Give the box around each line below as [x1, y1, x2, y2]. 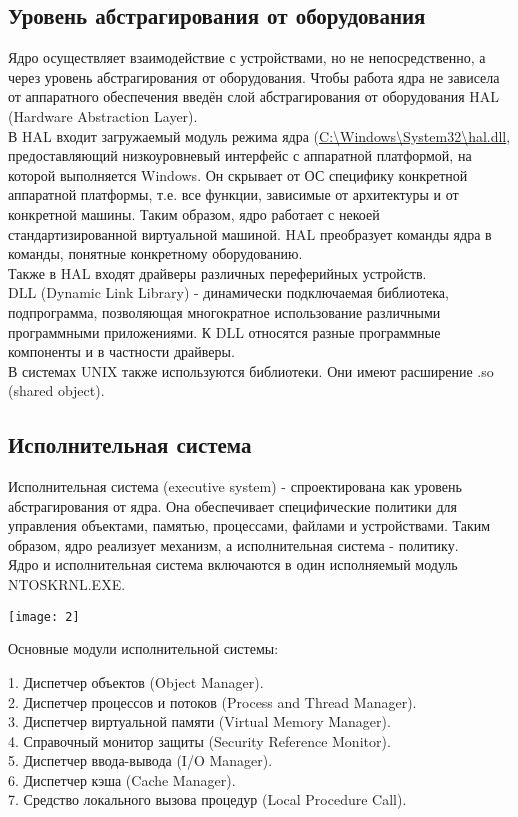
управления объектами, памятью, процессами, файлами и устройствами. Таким [8, 515, 491, 536]
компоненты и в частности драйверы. [8, 341, 235, 362]
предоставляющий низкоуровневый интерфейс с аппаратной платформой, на [8, 145, 472, 166]
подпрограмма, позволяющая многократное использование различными [8, 301, 441, 322]
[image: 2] [8, 609, 80, 624]
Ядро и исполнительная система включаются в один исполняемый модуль [8, 554, 458, 575]
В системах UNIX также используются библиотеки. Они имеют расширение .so [8, 360, 494, 381]
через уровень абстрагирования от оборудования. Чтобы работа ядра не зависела [8, 66, 500, 87]
